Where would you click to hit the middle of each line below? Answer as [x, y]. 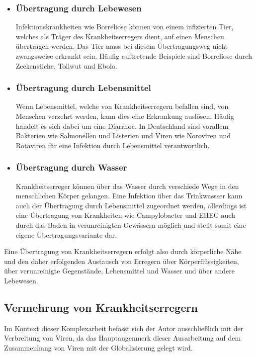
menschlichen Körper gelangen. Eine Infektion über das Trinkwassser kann [129, 196]
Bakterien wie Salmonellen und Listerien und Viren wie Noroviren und [123, 135]
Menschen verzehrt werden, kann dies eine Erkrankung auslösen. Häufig [125, 116]
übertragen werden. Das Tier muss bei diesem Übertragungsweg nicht [122, 46]
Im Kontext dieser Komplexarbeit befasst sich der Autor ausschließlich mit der [124, 328]
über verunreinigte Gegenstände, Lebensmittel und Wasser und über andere [120, 271]
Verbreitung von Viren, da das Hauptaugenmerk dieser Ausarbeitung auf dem [123, 338]
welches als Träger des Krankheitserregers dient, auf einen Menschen [120, 36]
